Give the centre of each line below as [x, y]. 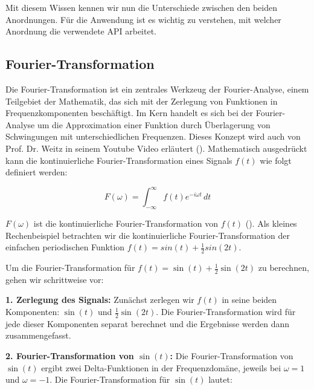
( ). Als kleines [271, 223]
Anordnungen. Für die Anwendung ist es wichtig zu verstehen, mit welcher [143, 19]
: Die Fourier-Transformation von [232, 356]
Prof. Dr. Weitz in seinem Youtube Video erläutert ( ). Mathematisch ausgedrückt [156, 148]
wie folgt [276, 160]
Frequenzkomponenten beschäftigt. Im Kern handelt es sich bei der [130, 113]
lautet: [220, 379]
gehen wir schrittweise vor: [55, 279]
